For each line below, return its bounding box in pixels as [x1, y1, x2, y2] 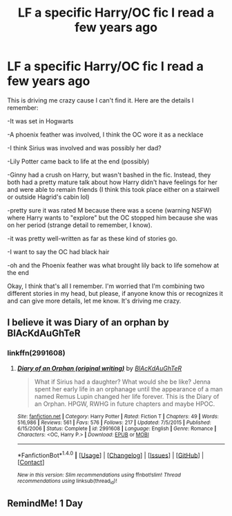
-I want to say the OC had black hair [7, 247, 110, 256]
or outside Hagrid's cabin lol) [7, 193, 90, 201]
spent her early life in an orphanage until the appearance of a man [34, 384, 223, 393]
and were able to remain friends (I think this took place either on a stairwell [7, 185, 220, 193]
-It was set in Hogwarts [7, 116, 74, 125]
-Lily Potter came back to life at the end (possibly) [7, 157, 150, 166]
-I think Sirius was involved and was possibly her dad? [7, 143, 162, 152]
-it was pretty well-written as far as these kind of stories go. [7, 234, 178, 242]
